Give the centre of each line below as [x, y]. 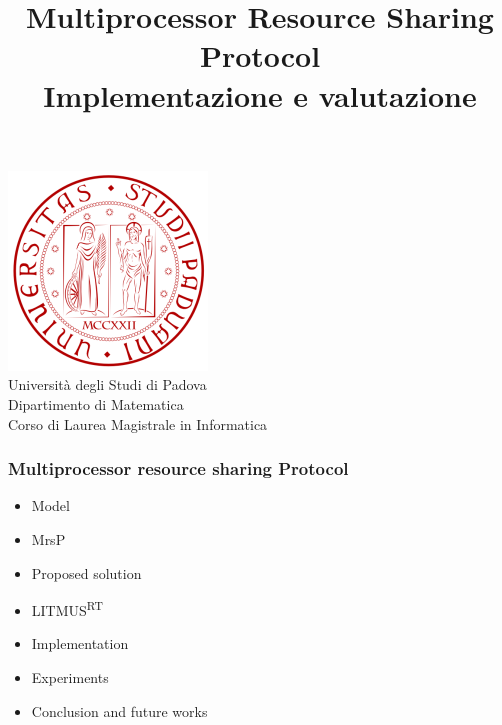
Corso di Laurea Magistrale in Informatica [138, 423]
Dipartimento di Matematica [96, 403]
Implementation [80, 643]
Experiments [70, 676]
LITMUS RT [67, 608]
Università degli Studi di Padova [107, 384]
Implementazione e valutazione [260, 94]
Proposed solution [86, 572]
